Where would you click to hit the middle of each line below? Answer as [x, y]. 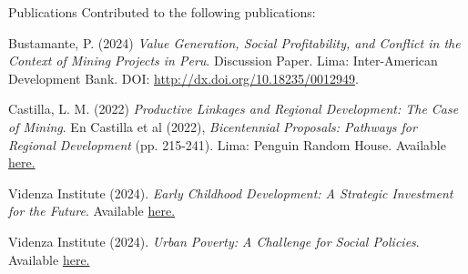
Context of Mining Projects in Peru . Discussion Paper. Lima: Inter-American [223, 61]
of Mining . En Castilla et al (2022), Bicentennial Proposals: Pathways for [213, 126]
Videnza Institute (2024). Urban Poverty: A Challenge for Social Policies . [214, 241]
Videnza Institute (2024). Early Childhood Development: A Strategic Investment [231, 193]
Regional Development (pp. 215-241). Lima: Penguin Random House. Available [227, 144]
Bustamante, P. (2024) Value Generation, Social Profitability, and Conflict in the [234, 42]
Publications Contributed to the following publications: [162, 12]
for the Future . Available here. [92, 211]
